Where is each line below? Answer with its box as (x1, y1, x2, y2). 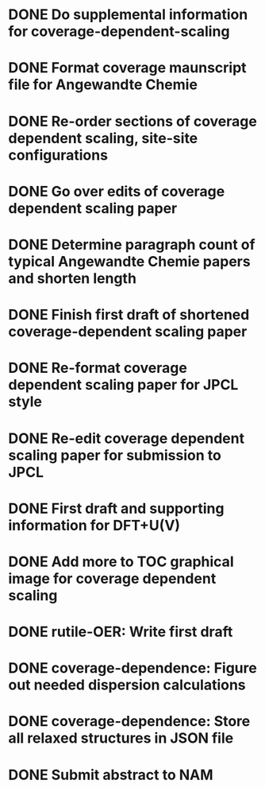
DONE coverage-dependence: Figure (8, 659, 258, 677)
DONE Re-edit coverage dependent (8, 429, 244, 447)
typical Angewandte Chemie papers (8, 252, 252, 270)
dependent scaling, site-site (8, 129, 198, 147)
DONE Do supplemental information (8, 6, 248, 24)
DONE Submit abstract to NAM (8, 766, 213, 784)
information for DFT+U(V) (8, 516, 181, 534)
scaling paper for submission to (8, 446, 222, 464)
